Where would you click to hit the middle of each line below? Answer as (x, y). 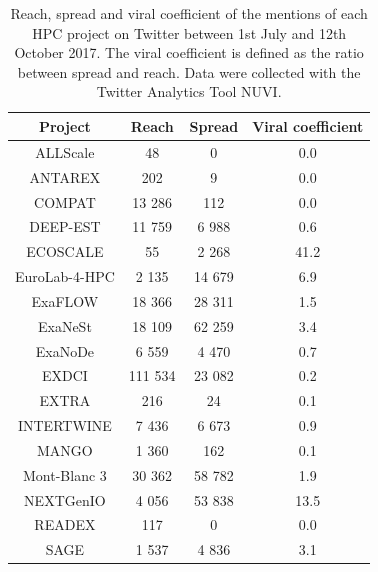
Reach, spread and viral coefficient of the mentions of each (189, 13)
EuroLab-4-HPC (65, 276)
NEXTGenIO (65, 499)
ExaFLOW (65, 300)
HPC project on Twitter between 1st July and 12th (189, 32)
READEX (65, 524)
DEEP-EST (65, 226)
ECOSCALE (65, 251)
